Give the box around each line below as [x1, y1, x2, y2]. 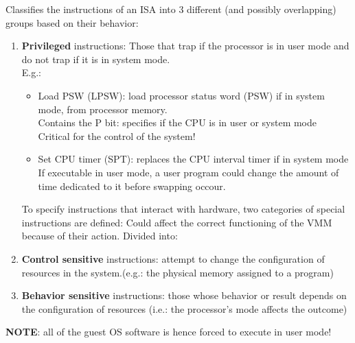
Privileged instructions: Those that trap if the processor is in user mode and [21, 38, 350, 53]
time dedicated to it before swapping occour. [38, 178, 226, 193]
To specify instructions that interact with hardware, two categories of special [21, 202, 345, 216]
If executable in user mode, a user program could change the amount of [38, 165, 339, 179]
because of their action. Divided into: [21, 228, 178, 243]
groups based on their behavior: [5, 15, 139, 29]
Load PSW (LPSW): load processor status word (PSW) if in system [38, 88, 325, 102]
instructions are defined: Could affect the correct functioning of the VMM [21, 215, 332, 229]
